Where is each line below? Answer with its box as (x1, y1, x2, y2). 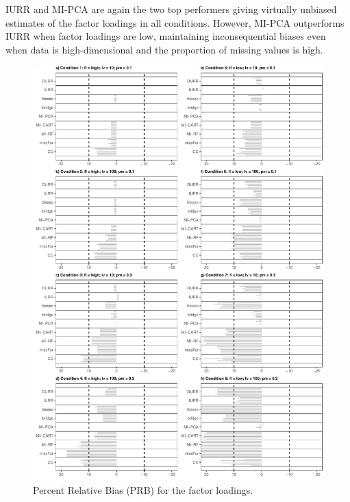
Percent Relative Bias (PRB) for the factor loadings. (33, 482, 253, 497)
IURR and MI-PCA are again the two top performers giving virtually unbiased (5, 2, 337, 16)
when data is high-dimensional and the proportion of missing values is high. (5, 42, 323, 56)
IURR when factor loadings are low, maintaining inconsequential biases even (5, 29, 326, 43)
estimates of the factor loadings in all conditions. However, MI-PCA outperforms (5, 15, 345, 29)
